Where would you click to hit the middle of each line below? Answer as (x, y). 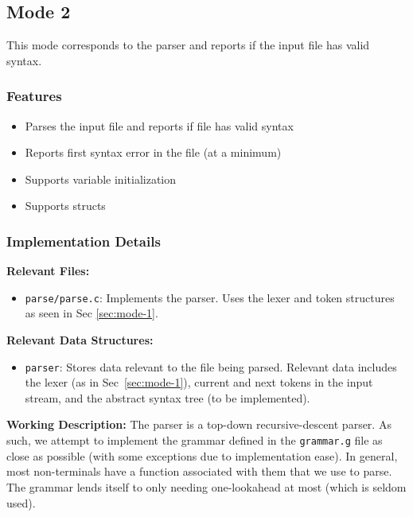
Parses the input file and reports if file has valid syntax (159, 125)
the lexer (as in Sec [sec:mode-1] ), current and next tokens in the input (199, 382)
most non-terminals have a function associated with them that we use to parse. (199, 471)
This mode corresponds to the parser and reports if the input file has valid (188, 45)
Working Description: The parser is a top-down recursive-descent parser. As (199, 424)
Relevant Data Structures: (80, 340)
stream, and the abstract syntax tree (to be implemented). (168, 397)
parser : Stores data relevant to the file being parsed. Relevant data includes (211, 366)
